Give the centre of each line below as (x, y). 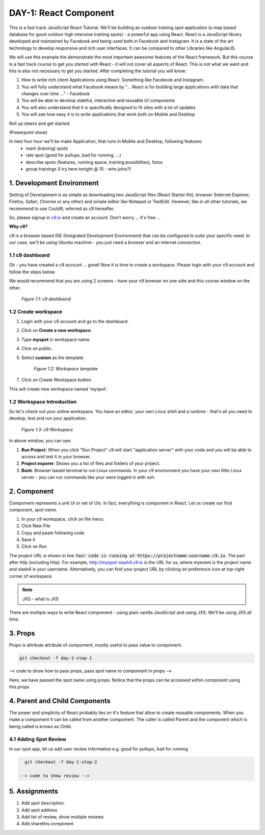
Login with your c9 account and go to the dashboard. (75, 322)
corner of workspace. (31, 576)
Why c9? (18, 227)
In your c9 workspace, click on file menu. (63, 519)
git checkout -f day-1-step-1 (56, 658)
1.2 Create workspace (36, 311)
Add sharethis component (47, 824)
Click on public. (37, 349)
